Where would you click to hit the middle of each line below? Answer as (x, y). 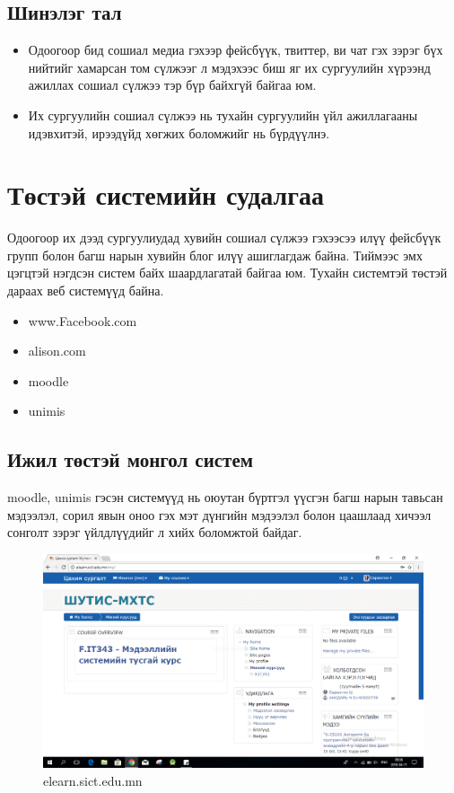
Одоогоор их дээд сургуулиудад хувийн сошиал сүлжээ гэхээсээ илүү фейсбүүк (224, 238)
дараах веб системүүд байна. (86, 291)
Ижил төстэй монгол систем (131, 459)
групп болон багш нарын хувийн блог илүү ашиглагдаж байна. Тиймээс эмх (215, 255)
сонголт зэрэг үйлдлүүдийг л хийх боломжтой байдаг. (155, 532)
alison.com (57, 351)
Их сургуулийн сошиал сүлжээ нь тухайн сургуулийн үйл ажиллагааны (223, 115)
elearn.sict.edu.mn (93, 780)
